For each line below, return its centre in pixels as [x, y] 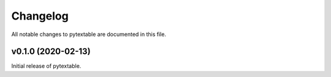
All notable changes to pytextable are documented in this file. [89, 34]
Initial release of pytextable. [46, 66]
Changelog [40, 16]
